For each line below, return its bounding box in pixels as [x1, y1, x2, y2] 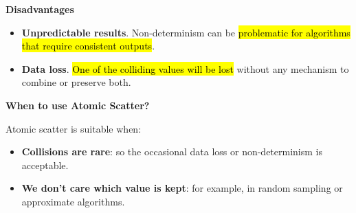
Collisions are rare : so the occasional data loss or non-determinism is [21, 144, 322, 159]
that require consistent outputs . [21, 38, 155, 53]
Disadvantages [5, 2, 74, 16]
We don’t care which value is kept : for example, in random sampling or [21, 181, 343, 195]
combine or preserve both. [21, 75, 131, 89]
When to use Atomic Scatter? [5, 98, 150, 112]
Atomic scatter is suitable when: [5, 121, 142, 135]
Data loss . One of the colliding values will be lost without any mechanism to [21, 61, 349, 76]
